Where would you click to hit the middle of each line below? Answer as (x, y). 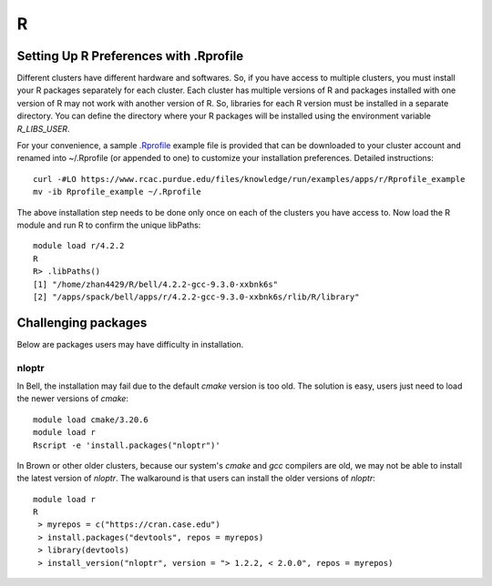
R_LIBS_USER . (43, 128)
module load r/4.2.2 (79, 246)
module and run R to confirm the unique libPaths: (109, 225)
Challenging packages (82, 323)
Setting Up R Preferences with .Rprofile (130, 56)
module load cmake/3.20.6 (91, 419)
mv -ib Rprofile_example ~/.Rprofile (118, 192)
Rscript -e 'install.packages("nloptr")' (127, 445)
